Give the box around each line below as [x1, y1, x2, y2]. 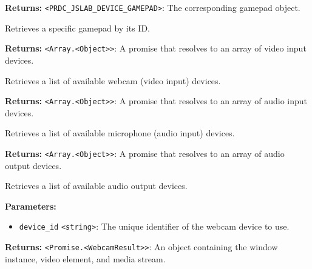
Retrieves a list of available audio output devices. [5, 179, 188, 192]
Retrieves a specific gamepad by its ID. [5, 21, 151, 34]
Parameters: [5, 199, 56, 212]
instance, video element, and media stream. [5, 252, 166, 265]
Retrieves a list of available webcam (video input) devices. [5, 74, 221, 87]
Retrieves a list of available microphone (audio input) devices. [5, 127, 235, 139]
